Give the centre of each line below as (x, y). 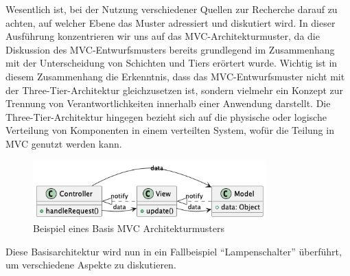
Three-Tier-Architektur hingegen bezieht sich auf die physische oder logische (166, 116)
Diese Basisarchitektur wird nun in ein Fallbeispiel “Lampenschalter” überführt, (174, 251)
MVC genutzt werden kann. (64, 143)
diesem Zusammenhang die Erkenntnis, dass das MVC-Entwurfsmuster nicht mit (175, 76)
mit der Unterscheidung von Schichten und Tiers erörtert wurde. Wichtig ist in (172, 63)
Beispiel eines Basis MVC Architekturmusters (129, 228)
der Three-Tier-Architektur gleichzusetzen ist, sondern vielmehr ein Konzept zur (175, 90)
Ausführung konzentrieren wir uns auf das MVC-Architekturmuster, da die (163, 36)
